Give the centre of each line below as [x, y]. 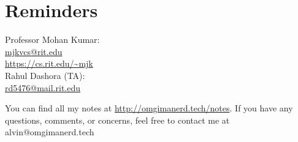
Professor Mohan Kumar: [52, 39]
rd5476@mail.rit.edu [43, 87]
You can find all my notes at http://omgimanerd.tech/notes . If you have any [149, 108]
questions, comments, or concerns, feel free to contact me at [117, 120]
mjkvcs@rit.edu [34, 51]
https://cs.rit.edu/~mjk [49, 63]
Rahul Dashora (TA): [45, 75]
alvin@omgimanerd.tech [50, 132]
